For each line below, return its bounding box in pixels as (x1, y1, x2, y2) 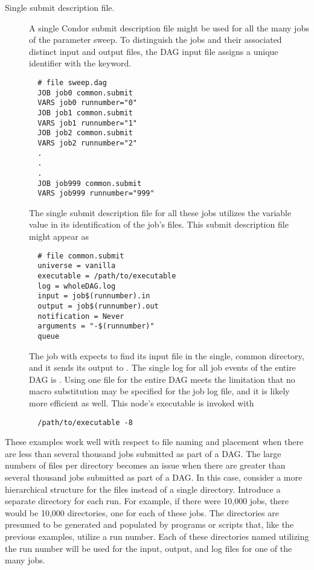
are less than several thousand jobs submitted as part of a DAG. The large (5, 447, 281, 460)
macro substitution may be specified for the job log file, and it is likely (29, 385, 290, 397)
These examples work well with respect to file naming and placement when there (5, 435, 304, 448)
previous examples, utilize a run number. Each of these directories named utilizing (5, 530, 309, 542)
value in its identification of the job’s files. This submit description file (29, 218, 289, 231)
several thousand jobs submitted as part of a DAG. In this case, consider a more (5, 470, 303, 483)
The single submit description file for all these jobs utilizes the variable (29, 206, 292, 219)
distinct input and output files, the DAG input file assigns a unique (29, 45, 278, 57)
